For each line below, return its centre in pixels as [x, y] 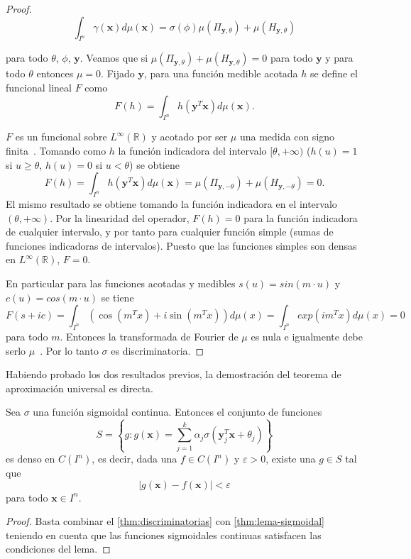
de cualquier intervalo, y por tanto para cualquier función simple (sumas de [170, 232]
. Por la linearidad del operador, [120, 217]
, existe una [291, 459]
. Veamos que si [114, 58]
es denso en [31, 459]
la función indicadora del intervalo [192, 150]
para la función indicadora [301, 217]
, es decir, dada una [135, 459]
